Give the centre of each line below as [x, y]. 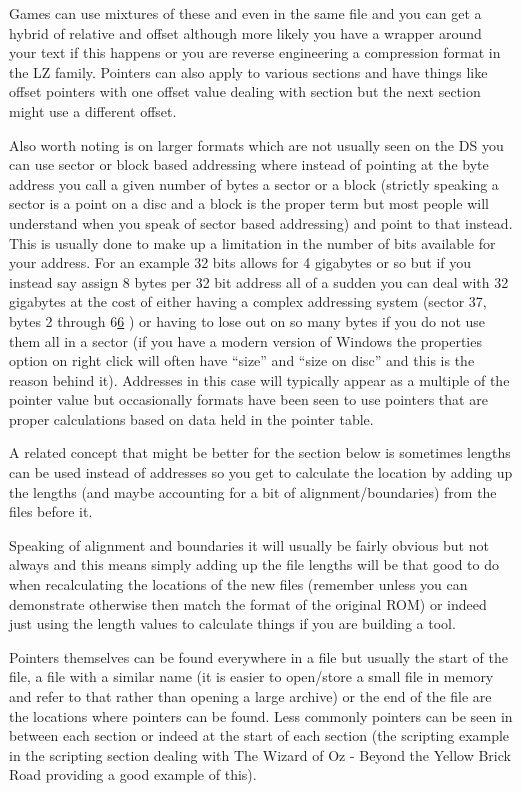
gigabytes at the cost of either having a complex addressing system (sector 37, [248, 301]
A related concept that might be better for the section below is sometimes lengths [260, 452]
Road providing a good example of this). [133, 774]
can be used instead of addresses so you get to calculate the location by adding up [261, 472]
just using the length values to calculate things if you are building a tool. [232, 623]
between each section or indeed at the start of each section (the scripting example [259, 735]
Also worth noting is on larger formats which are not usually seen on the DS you [256, 144]
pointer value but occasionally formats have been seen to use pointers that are [248, 399]
